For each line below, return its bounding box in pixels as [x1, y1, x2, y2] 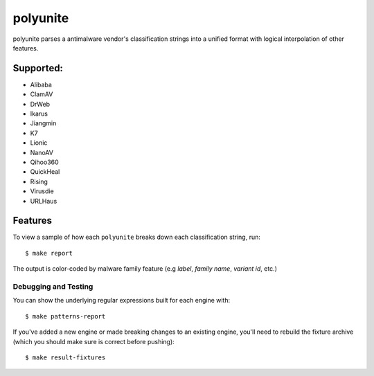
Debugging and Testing [12, 281, 93, 291]
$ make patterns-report [25, 312, 106, 320]
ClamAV [30, 90, 53, 98]
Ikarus [30, 109, 48, 118]
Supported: [12, 62, 64, 74]
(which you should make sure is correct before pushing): [12, 337, 175, 346]
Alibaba [30, 80, 52, 89]
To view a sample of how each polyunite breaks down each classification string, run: [12, 233, 261, 242]
